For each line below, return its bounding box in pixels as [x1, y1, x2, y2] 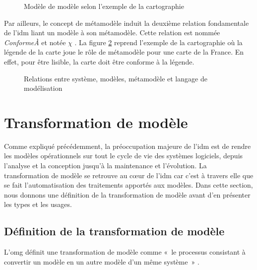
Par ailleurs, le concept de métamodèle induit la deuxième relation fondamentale [4, 17, 249, 28]
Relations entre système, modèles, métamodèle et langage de [24, 73, 207, 83]
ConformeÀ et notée [4, 37, 66, 47]
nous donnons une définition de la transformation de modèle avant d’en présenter [4, 189, 251, 200]
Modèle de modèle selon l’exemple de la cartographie [24, 1, 184, 11]
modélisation [24, 83, 63, 93]
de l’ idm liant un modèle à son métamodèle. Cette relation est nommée [4, 27, 220, 38]
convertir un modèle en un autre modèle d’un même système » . [4, 256, 199, 267]
